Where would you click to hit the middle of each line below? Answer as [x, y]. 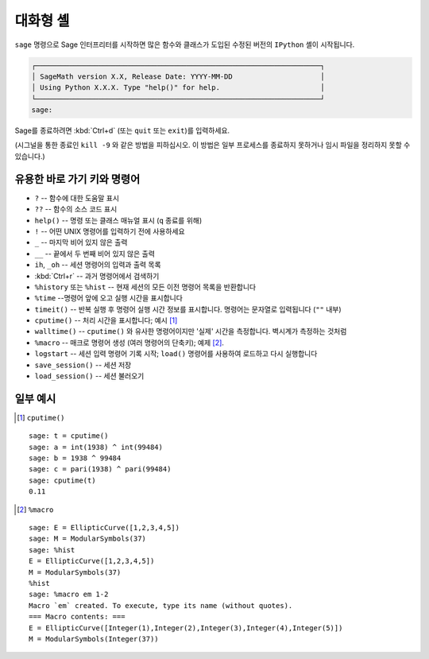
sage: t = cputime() [69, 436]
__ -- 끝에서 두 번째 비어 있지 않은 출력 [95, 254]
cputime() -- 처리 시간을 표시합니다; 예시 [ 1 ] [106, 320]
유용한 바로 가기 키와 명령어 [77, 179]
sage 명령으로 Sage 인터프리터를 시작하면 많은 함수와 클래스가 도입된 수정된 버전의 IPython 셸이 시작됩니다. [185, 45]
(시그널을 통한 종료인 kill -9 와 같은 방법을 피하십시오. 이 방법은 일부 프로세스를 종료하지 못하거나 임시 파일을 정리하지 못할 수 [213, 145]
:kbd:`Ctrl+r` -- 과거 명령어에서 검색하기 [97, 276]
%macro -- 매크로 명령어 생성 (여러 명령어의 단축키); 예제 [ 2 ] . [129, 343]
